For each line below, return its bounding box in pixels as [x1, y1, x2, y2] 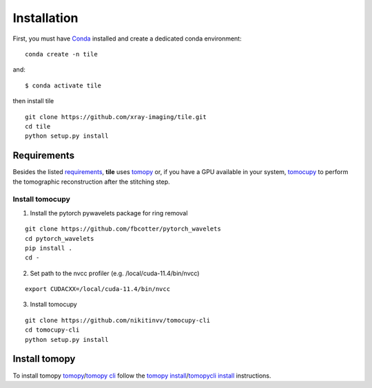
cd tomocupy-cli [25, 326, 80, 334]
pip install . [25, 244, 72, 252]
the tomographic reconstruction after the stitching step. [12, 177, 170, 186]
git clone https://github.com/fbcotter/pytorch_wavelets [25, 225, 222, 233]
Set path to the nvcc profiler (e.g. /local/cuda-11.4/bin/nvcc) [30, 269, 200, 277]
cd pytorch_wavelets [25, 235, 94, 242]
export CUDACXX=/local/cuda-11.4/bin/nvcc [25, 285, 171, 293]
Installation [12, 10, 79, 25]
